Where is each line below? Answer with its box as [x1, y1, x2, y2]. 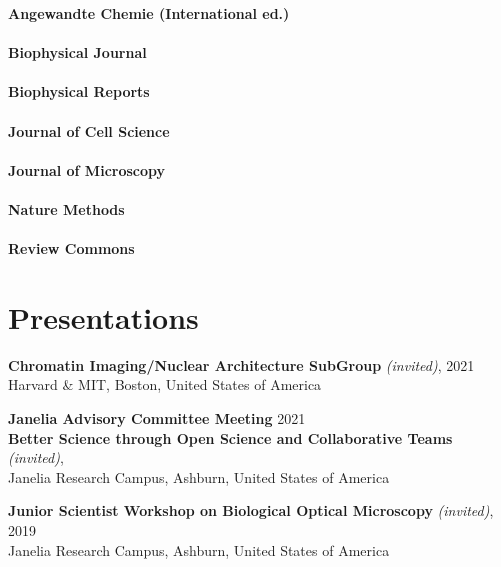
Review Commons [8, 238, 135, 259]
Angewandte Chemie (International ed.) [8, 3, 290, 23]
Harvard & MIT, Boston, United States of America [8, 374, 322, 395]
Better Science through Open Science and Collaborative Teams [8, 427, 453, 448]
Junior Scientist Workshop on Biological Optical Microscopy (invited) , [8, 500, 494, 521]
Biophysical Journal [8, 42, 147, 63]
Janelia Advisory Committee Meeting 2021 [8, 408, 306, 429]
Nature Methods [8, 198, 125, 219]
